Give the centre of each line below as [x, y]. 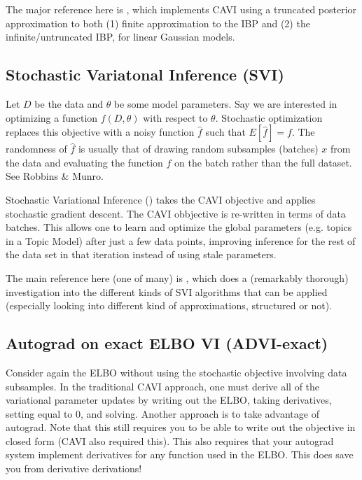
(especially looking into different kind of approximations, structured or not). [169, 305]
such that [225, 132]
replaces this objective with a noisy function [100, 132]
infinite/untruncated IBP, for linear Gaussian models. [120, 37]
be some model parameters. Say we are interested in [225, 103]
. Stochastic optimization [269, 117]
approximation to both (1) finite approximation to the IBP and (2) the [158, 23]
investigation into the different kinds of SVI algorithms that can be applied [167, 291]
